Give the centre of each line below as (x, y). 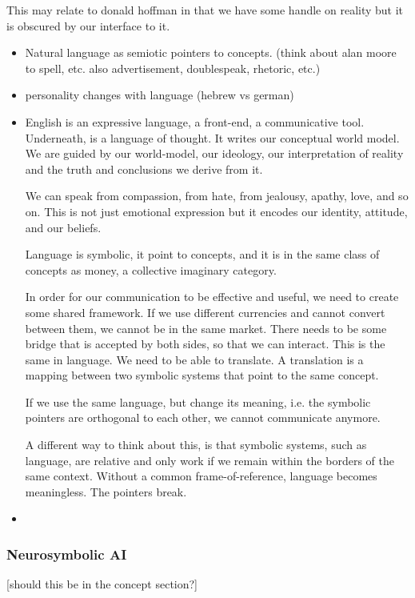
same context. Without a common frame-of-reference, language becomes (201, 476)
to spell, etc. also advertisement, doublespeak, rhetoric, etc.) (173, 68)
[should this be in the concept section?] (102, 584)
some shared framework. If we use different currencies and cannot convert (205, 312)
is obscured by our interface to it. (88, 25)
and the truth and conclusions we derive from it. (144, 169)
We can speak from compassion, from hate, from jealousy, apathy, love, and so (217, 196)
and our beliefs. (63, 227)
